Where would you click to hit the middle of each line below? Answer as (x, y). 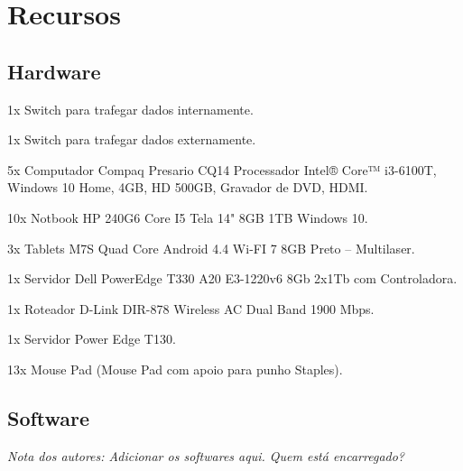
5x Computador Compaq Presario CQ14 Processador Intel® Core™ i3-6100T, (222, 169)
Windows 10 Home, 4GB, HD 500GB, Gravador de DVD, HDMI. (188, 187)
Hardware (54, 71)
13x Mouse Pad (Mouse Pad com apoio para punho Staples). (175, 369)
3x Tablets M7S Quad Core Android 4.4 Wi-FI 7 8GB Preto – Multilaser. (211, 248)
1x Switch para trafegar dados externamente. (132, 139)
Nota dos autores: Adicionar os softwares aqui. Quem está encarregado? (206, 455)
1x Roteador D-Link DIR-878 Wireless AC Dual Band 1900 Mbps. (191, 308)
